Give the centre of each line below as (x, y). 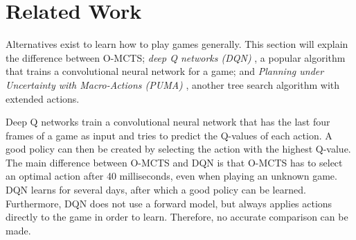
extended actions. (43, 98)
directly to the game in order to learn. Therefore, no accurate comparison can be (177, 217)
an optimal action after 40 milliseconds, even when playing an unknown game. (171, 176)
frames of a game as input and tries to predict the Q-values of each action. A (169, 135)
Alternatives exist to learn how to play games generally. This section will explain (177, 44)
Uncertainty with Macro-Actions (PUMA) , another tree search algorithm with (173, 84)
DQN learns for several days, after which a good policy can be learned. (156, 190)
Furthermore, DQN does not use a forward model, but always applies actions (169, 203)
